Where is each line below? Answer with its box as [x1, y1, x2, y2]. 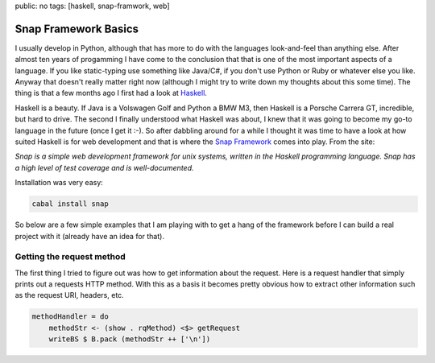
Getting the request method [14, 251, 126, 262]
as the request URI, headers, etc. [14, 291, 124, 300]
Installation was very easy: [14, 178, 104, 188]
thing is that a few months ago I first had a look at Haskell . [14, 89, 207, 98]
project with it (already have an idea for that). [14, 231, 165, 241]
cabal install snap [31, 200, 109, 208]
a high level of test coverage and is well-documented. [14, 163, 194, 172]
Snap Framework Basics [14, 22, 139, 35]
